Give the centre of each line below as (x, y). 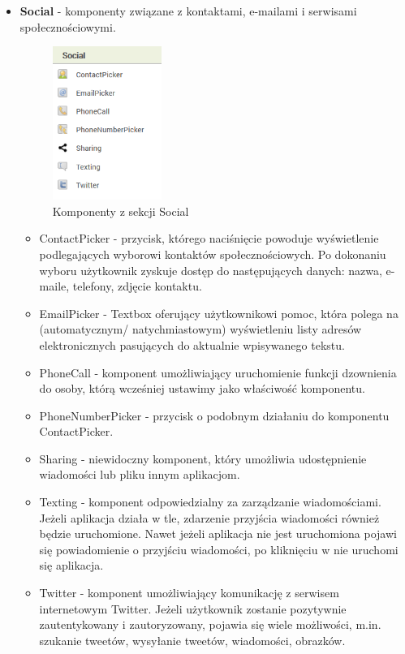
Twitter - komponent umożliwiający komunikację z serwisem (189, 593)
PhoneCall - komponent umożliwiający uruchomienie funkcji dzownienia (218, 372)
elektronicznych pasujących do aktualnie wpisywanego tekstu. (192, 344)
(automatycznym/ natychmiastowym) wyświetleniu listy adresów (200, 329)
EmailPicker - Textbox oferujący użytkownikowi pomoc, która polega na (219, 313)
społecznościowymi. (68, 26)
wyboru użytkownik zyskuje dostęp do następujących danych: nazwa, (211, 270)
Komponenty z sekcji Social (121, 211)
